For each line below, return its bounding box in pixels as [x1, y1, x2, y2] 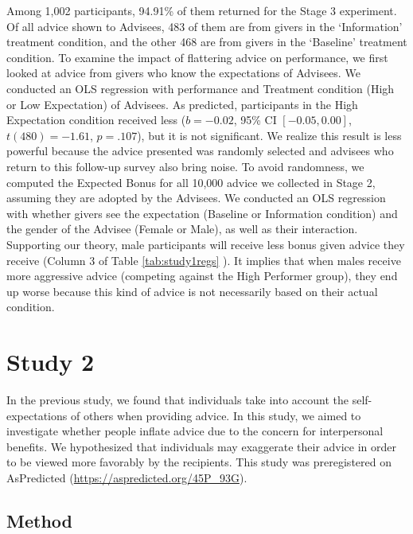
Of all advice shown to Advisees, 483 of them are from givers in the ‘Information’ [6, 18, 403, 34]
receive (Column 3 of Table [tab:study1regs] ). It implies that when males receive [6, 251, 401, 268]
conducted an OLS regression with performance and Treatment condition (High [6, 80, 395, 96]
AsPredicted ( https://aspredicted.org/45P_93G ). [6, 469, 247, 485]
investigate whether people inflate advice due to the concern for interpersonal [6, 423, 384, 439]
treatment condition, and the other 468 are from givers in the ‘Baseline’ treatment [6, 33, 407, 50]
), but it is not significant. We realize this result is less [137, 127, 402, 143]
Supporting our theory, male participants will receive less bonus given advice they [6, 236, 405, 252]
